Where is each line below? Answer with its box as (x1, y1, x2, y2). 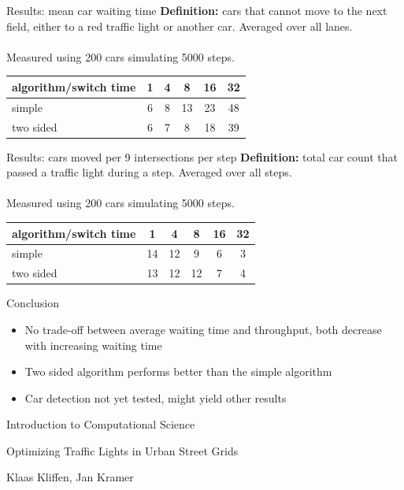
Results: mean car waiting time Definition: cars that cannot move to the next (6, 2, 387, 18)
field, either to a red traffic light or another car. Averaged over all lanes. (6, 17, 353, 34)
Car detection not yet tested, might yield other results (24, 389, 287, 406)
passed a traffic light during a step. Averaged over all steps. (6, 164, 292, 180)
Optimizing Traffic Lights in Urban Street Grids (6, 442, 239, 458)
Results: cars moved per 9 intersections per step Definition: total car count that (6, 148, 398, 165)
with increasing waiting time (24, 336, 162, 353)
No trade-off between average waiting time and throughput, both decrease (24, 321, 382, 337)
